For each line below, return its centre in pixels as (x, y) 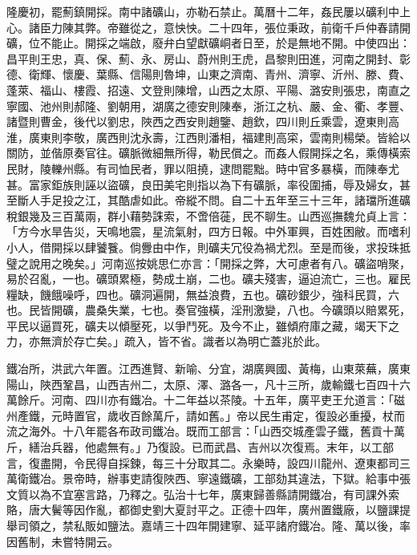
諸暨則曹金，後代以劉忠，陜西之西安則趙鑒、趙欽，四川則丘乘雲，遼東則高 (203, 122)
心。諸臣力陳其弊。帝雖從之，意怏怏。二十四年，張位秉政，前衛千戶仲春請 (203, 27)
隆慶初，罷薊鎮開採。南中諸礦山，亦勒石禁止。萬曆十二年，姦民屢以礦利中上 (208, 11)
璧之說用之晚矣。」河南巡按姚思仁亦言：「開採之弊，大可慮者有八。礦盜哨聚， (208, 263)
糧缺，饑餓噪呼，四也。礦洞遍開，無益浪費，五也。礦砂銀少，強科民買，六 (203, 294)
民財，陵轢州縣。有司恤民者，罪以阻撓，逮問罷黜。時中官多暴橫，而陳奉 (197, 168)
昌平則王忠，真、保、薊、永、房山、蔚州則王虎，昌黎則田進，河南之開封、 (203, 58)
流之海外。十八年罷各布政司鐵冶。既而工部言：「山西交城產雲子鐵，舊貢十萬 (206, 431)
